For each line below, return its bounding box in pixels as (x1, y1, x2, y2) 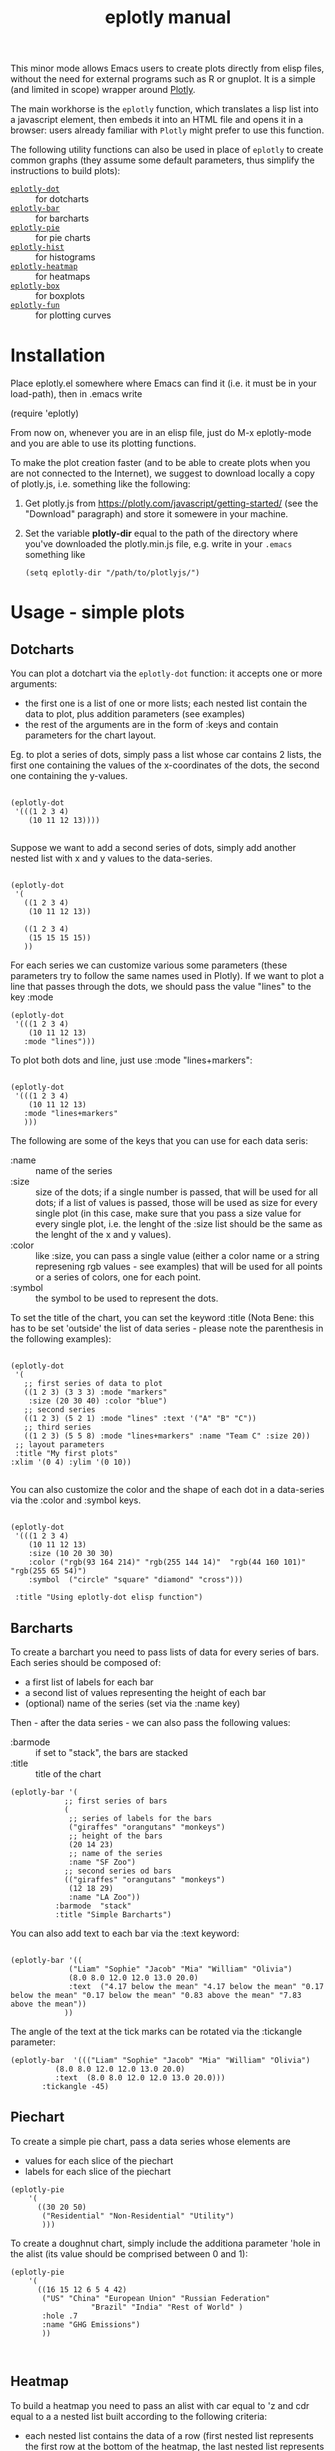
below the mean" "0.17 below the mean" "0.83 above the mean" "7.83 (10, 1990, 302, 2000)
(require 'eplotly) (10, 407, 80, 420)
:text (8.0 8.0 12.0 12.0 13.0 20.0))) (54, 2072, 226, 2083)
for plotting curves (35, 309, 112, 321)
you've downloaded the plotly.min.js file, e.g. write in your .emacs (24, 538, 293, 550)
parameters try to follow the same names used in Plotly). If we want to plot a (10, 970, 325, 982)
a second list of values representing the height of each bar (24, 1686, 267, 1698)
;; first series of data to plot (23, 1379, 163, 1389)
